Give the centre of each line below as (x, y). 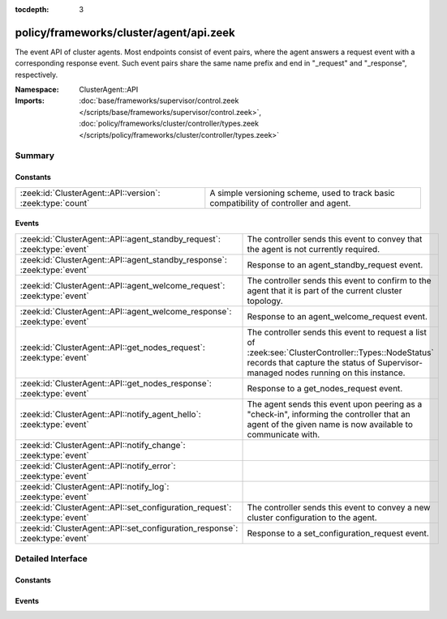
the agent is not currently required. (314, 249)
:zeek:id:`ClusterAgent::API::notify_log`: (95, 486)
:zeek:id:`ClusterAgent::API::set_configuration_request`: (126, 507)
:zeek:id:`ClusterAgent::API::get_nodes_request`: (113, 347)
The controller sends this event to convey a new (339, 507)
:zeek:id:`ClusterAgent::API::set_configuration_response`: (129, 528)
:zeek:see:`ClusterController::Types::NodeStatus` (340, 352)
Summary (35, 156)
